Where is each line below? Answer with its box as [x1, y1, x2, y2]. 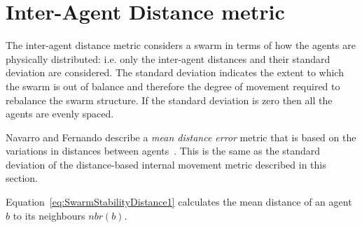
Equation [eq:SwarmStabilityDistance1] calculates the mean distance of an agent [6, 194, 352, 209]
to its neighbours [13, 208, 85, 222]
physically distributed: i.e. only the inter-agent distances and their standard [6, 51, 330, 66]
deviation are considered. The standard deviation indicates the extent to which [6, 65, 344, 80]
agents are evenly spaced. [6, 106, 114, 121]
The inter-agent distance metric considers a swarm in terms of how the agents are [6, 38, 356, 52]
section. [6, 171, 38, 185]
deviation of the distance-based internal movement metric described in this [6, 157, 326, 171]
